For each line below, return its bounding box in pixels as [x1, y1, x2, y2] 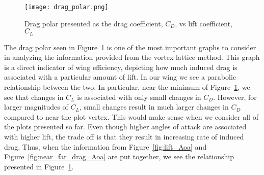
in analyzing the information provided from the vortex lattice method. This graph [4, 52, 260, 62]
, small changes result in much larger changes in [79, 101, 229, 112]
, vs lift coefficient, [175, 18, 232, 28]
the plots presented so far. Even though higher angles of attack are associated [4, 121, 247, 132]
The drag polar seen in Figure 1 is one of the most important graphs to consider [4, 42, 256, 52]
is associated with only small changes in [77, 91, 201, 102]
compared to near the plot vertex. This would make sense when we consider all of [4, 111, 258, 122]
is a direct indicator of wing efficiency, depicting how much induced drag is [4, 61, 237, 72]
